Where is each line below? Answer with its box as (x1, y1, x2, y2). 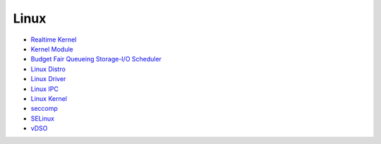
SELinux (30, 114, 54, 123)
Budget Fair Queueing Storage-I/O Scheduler (30, 55, 162, 64)
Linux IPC (30, 85, 59, 93)
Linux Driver (30, 75, 66, 83)
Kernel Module (30, 44, 73, 53)
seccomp (30, 104, 58, 113)
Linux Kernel (30, 94, 67, 102)
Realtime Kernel (30, 35, 77, 44)
